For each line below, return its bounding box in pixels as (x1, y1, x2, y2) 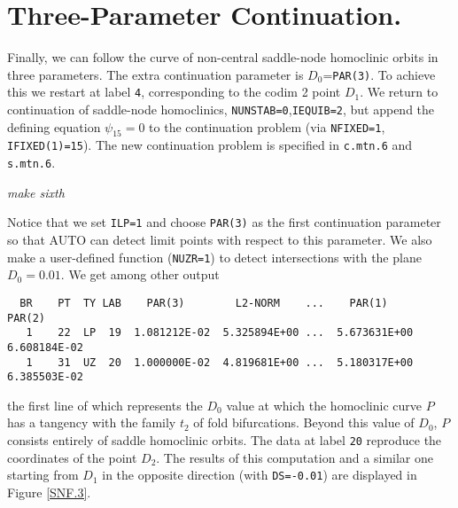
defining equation (7, 117, 101, 136)
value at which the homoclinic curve (226, 395, 422, 414)
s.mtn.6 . (7, 153, 56, 172)
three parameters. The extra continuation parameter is (7, 65, 304, 83)
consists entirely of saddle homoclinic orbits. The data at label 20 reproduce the (7, 431, 442, 449)
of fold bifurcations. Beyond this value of (193, 413, 415, 432)
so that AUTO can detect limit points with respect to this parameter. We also (7, 231, 432, 249)
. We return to (360, 82, 439, 101)
